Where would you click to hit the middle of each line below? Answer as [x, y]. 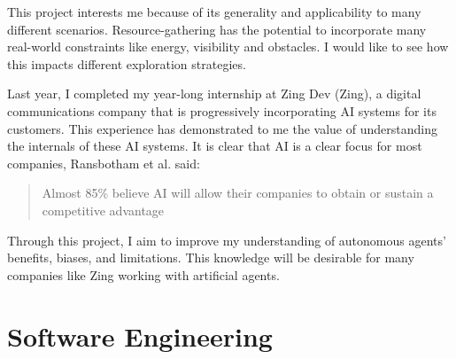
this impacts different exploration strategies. [127, 63]
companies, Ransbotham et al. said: [104, 163]
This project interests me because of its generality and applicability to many [214, 12]
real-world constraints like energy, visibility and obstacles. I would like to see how [228, 47]
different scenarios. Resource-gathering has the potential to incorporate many [217, 29]
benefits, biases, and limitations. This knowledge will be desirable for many [211, 258]
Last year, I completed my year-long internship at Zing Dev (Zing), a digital [214, 94]
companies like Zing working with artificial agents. [143, 274]
